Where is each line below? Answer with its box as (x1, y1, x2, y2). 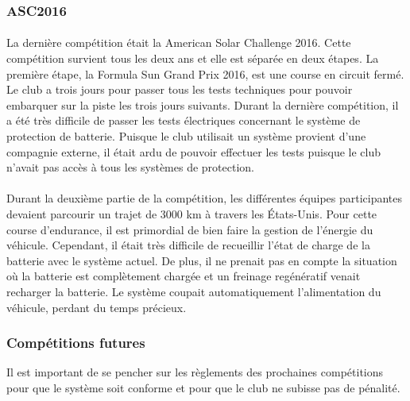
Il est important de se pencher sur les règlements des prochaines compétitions (6, 364, 384, 380)
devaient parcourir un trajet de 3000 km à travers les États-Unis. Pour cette (6, 205, 377, 222)
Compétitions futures (6, 333, 145, 353)
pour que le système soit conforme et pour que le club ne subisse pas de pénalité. (6, 379, 400, 395)
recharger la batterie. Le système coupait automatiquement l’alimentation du (6, 283, 381, 299)
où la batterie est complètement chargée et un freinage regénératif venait (6, 268, 361, 284)
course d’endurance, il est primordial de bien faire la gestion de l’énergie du (6, 221, 373, 237)
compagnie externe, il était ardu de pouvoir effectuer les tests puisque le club (6, 143, 381, 160)
